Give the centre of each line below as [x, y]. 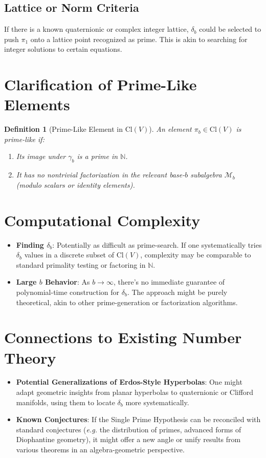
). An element [170, 129]
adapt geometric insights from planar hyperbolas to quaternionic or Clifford [135, 392]
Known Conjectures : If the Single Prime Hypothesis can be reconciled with [138, 419]
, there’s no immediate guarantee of [169, 282]
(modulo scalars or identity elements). [75, 184]
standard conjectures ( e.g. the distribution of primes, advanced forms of [129, 429]
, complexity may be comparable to [196, 255]
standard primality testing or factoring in [81, 264]
